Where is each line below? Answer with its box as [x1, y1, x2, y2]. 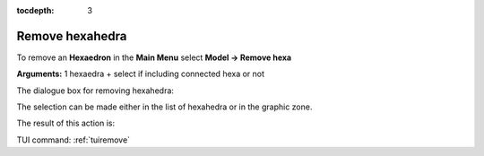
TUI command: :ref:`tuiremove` [16, 134, 130, 145]
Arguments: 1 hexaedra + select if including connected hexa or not [16, 68, 264, 80]
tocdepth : [16, 5, 55, 15]
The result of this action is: [16, 117, 116, 129]
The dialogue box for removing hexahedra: [16, 85, 175, 96]
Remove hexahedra [16, 28, 127, 44]
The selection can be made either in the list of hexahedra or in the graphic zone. [16, 101, 313, 112]
